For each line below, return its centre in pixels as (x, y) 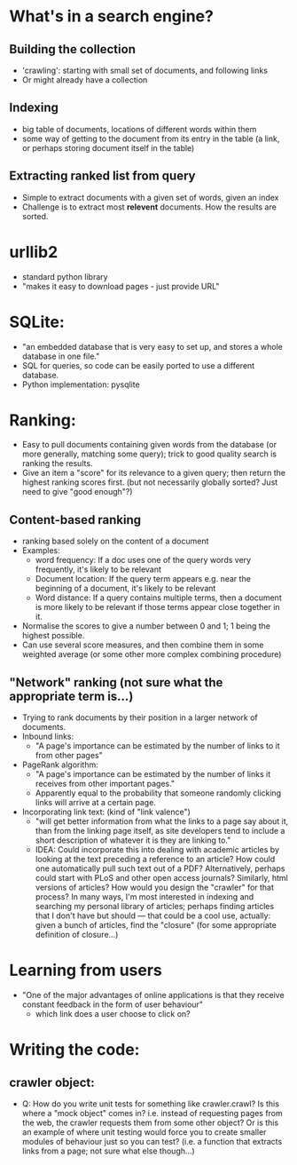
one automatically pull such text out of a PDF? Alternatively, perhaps (160, 868)
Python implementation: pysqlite (81, 384)
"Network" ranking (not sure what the (116, 682)
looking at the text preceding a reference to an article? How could (155, 860)
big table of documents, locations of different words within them (139, 129)
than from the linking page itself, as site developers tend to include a (160, 831)
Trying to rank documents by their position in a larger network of (140, 717)
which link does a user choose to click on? (113, 1014)
